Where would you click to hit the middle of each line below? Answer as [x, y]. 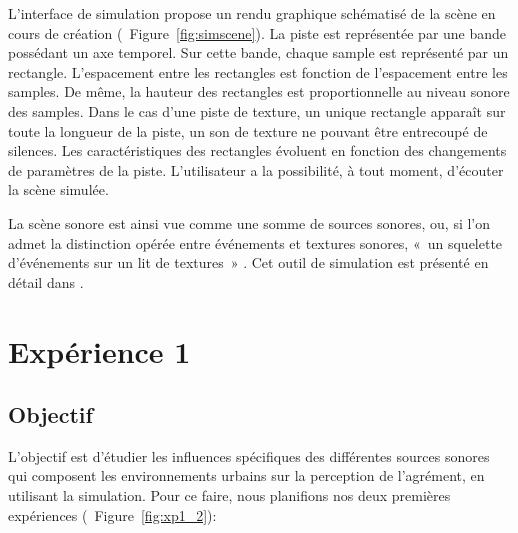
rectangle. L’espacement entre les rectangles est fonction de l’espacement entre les [258, 71]
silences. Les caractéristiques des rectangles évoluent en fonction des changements [257, 150]
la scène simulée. [58, 189]
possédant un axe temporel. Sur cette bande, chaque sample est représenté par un [258, 52]
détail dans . [46, 281]
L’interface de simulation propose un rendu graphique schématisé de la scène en [252, 13]
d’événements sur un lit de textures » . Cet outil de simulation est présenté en [248, 262]
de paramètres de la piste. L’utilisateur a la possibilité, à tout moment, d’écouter [256, 169]
